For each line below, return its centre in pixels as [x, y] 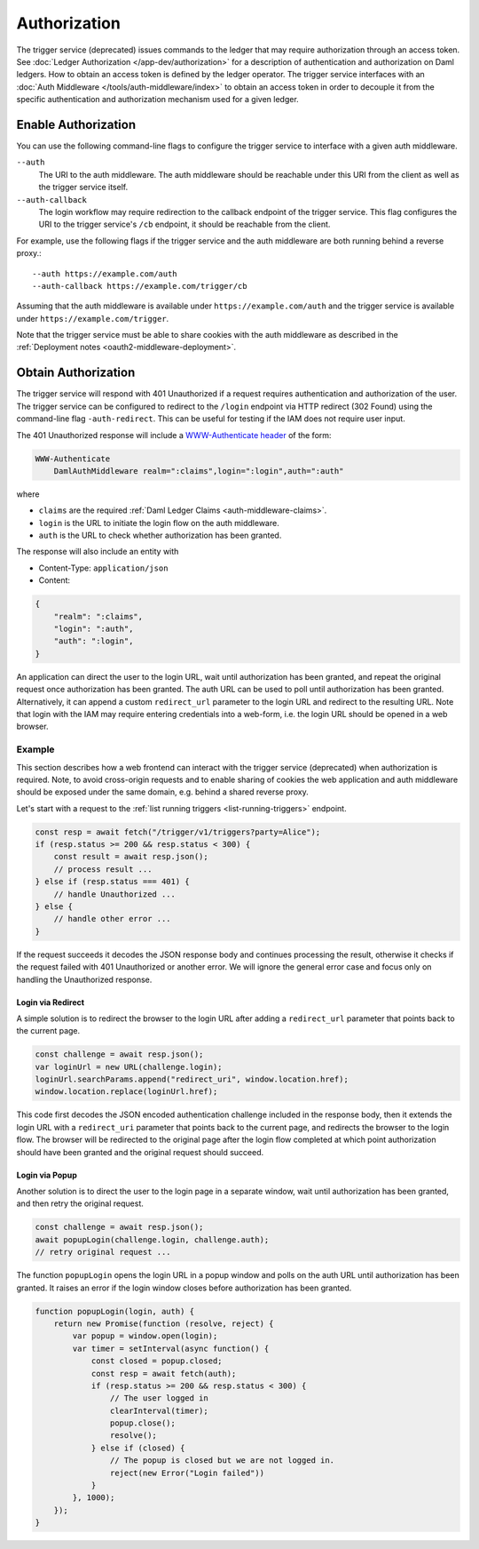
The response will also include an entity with [98, 552]
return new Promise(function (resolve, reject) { [164, 1323]
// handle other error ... [113, 919]
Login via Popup [47, 1175]
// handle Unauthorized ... [115, 894]
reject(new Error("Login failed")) [187, 1473]
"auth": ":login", [94, 641]
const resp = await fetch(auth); [164, 1373]
